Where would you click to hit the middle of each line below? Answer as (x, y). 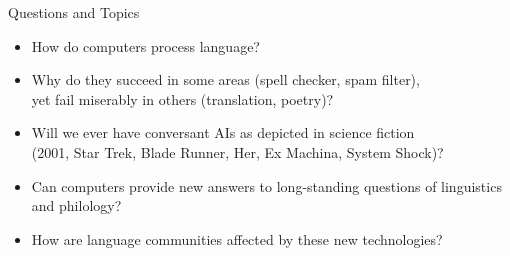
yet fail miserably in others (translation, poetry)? (182, 98)
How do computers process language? (145, 45)
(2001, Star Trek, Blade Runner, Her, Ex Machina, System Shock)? (237, 151)
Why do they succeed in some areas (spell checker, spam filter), (225, 79)
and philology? (76, 205)
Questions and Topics (74, 12)
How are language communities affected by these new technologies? (237, 238)
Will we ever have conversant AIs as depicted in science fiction (223, 132)
